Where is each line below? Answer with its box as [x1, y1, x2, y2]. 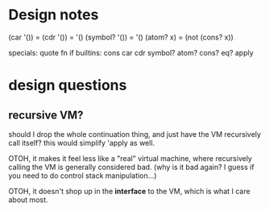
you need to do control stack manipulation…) [8, 171, 157, 180]
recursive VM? [8, 108, 84, 122]
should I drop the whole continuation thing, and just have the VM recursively [8, 129, 262, 139]
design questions [8, 77, 127, 94]
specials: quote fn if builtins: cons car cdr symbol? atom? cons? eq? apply [8, 48, 254, 57]
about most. [8, 195, 48, 205]
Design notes [8, 6, 99, 24]
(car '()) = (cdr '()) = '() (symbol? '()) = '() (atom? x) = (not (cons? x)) [8, 32, 234, 42]
